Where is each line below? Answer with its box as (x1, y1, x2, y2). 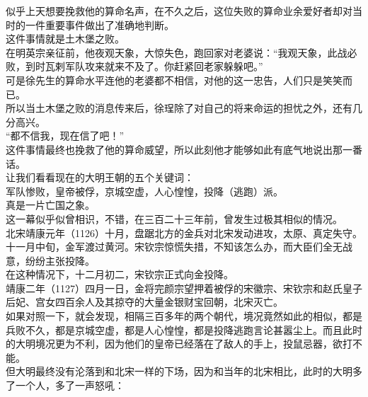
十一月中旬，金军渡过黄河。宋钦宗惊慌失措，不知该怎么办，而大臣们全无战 (6, 239, 352, 254)
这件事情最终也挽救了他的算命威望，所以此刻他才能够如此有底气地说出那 (6, 142, 343, 156)
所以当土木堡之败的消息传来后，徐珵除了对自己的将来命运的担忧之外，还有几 (6, 100, 362, 115)
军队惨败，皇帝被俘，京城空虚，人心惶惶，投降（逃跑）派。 (6, 183, 283, 198)
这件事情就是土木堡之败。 (6, 31, 125, 46)
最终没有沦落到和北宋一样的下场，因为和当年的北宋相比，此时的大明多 (35, 364, 362, 379)
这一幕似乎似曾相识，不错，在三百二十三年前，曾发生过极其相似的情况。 (6, 211, 343, 226)
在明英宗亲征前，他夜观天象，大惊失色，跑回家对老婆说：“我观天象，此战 (6, 45, 347, 59)
